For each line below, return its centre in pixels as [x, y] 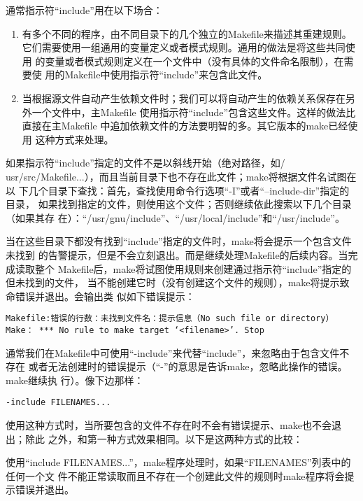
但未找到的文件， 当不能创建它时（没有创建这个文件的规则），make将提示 [173, 282]
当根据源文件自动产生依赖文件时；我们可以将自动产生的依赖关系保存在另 [188, 98]
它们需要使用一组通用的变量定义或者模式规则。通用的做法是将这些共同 [184, 47]
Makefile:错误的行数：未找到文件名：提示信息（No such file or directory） [170, 319]
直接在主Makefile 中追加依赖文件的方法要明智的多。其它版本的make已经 [185, 126]
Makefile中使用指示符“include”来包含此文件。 [166, 75]
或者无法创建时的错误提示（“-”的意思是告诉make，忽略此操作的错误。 [188, 366]
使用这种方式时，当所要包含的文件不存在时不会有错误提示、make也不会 [169, 425]
